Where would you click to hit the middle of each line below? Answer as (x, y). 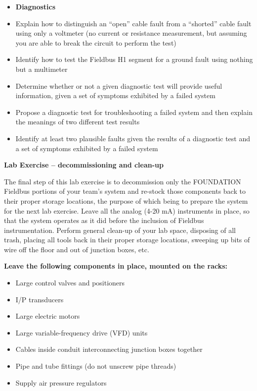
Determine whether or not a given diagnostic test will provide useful (119, 85)
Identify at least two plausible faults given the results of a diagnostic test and (133, 138)
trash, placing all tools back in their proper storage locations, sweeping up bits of (127, 240)
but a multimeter (42, 69)
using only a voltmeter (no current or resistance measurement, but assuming (131, 33)
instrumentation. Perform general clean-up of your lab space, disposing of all (120, 230)
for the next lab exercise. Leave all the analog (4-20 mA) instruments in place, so (127, 210)
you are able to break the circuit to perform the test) (96, 42)
